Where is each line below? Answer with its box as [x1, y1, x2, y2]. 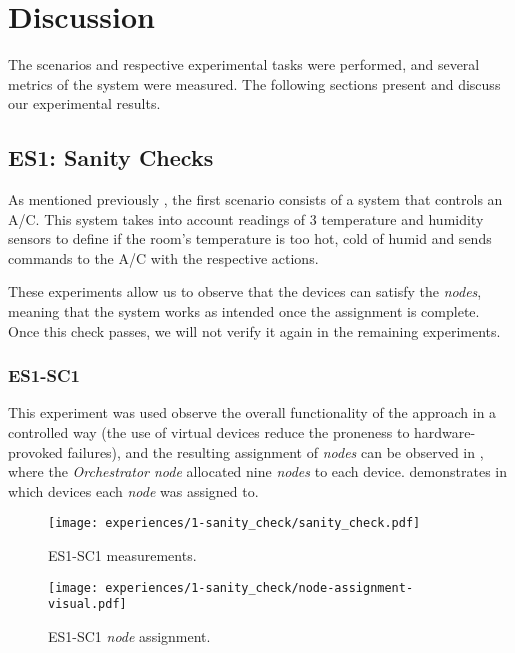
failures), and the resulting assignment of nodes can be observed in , [67, 441, 484, 462]
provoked [8, 441, 63, 462]
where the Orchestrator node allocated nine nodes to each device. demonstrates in [8, 461, 507, 482]
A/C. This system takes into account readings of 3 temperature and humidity [8, 208, 484, 229]
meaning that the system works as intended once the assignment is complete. [8, 301, 480, 322]
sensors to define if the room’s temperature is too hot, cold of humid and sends [8, 228, 492, 249]
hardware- [414, 422, 476, 443]
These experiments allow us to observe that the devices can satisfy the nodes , [8, 281, 482, 302]
